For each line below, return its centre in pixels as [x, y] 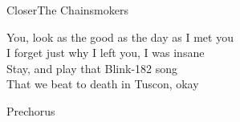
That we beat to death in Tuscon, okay [103, 84]
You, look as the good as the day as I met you [120, 37]
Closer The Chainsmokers [67, 10]
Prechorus [31, 110]
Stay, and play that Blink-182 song [92, 68]
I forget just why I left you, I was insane [106, 53]
